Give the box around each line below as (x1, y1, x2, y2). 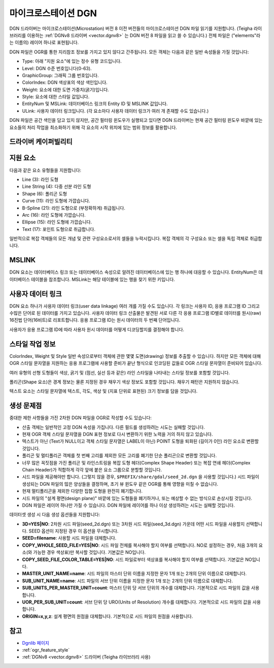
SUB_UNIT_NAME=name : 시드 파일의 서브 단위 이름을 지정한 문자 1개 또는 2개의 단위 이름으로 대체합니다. (22, 578, 233, 584)
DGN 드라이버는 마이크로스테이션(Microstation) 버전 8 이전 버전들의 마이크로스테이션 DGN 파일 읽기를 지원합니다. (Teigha (9, 25, 253, 31)
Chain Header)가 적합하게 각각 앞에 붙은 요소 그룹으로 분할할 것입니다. (22, 466, 162, 473)
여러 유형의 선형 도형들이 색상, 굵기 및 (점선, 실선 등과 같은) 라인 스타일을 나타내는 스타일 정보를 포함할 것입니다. (9, 370, 230, 376)
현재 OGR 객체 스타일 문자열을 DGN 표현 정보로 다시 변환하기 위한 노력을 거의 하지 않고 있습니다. (22, 431, 213, 437)
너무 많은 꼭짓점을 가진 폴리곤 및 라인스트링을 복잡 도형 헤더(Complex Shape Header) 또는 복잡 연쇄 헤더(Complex (22, 459, 251, 465)
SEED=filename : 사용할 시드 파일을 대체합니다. (22, 535, 117, 541)
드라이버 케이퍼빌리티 (9, 138, 73, 146)
